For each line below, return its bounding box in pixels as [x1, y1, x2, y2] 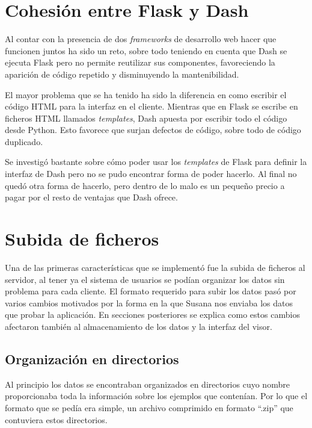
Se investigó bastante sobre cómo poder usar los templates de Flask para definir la [5, 155, 307, 168]
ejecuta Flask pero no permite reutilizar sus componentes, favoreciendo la [5, 56, 275, 69]
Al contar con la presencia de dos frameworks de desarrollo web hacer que [5, 33, 277, 45]
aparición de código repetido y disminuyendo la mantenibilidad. [5, 67, 239, 80]
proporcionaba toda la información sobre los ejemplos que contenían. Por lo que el [5, 389, 308, 402]
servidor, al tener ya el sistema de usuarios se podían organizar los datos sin [5, 273, 285, 285]
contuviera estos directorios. [5, 413, 108, 426]
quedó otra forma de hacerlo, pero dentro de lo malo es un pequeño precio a [5, 179, 285, 191]
